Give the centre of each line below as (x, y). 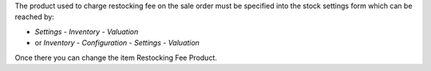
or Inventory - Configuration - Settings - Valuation (117, 43)
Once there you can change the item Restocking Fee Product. (116, 57)
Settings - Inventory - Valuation (87, 31)
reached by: (35, 17)
